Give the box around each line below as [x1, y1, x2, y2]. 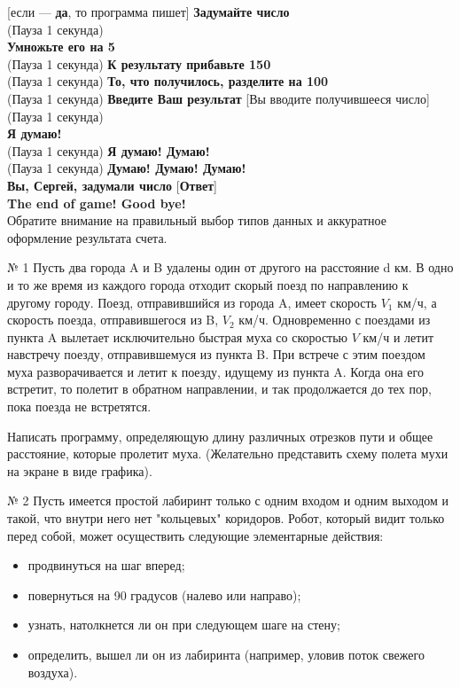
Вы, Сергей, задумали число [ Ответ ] [7, 176, 217, 194]
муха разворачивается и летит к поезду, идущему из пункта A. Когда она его [7, 362, 424, 380]
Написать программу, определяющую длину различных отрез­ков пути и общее [7, 426, 433, 445]
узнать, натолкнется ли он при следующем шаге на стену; [27, 615, 340, 634]
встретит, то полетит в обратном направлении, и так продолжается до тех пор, [7, 379, 432, 398]
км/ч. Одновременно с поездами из [238, 310, 431, 329]
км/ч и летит [363, 327, 433, 346]
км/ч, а [397, 293, 437, 311]
